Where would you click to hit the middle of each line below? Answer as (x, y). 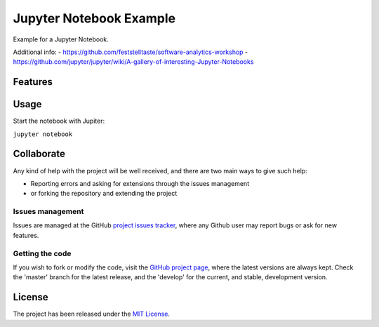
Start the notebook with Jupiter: (59, 121)
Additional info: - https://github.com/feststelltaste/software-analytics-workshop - (131, 52)
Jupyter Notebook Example (94, 18)
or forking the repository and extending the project (104, 194)
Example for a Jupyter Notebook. (61, 39)
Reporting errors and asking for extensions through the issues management (140, 183)
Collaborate (39, 154)
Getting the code (42, 253)
